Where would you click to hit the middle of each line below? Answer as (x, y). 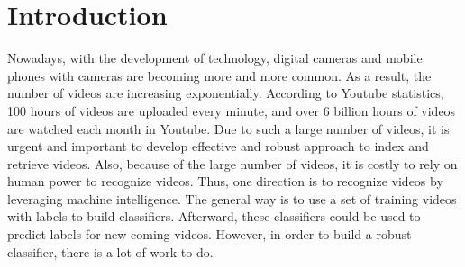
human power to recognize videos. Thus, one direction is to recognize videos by (225, 181)
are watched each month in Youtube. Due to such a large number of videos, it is (228, 128)
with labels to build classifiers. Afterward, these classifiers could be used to (214, 216)
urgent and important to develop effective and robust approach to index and (218, 146)
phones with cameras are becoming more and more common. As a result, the (219, 75)
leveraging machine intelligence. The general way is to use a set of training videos (232, 198)
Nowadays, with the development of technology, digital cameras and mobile (215, 58)
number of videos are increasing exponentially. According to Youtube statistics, (226, 93)
